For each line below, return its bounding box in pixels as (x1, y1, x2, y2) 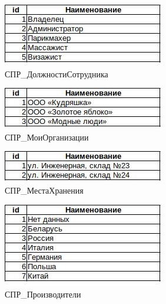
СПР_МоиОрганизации (5, 130, 89, 143)
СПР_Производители (5, 288, 81, 300)
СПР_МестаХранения (5, 184, 84, 196)
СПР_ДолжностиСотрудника (5, 67, 108, 80)
